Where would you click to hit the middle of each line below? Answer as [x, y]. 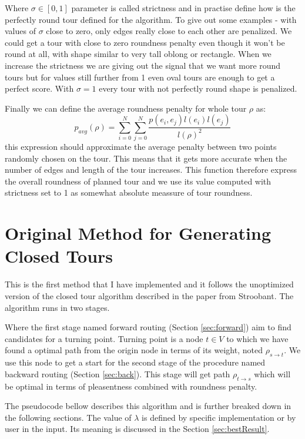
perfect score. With [39, 88]
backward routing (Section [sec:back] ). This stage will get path [118, 373]
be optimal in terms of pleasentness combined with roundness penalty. [131, 386]
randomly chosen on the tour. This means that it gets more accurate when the [146, 158]
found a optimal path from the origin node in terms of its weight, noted [134, 350]
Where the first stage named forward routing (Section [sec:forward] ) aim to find [148, 327]
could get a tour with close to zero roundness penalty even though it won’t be [145, 42]
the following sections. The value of [68, 417]
